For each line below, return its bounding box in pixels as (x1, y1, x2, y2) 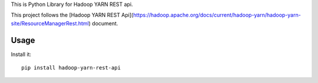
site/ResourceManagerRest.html (11, 19, 90, 26)
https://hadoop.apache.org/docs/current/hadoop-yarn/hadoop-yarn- (132, 12, 302, 19)
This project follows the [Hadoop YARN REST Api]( (11, 12, 134, 19)
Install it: (11, 51, 32, 58)
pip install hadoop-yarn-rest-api (21, 65, 121, 71)
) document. (88, 19, 118, 26)
